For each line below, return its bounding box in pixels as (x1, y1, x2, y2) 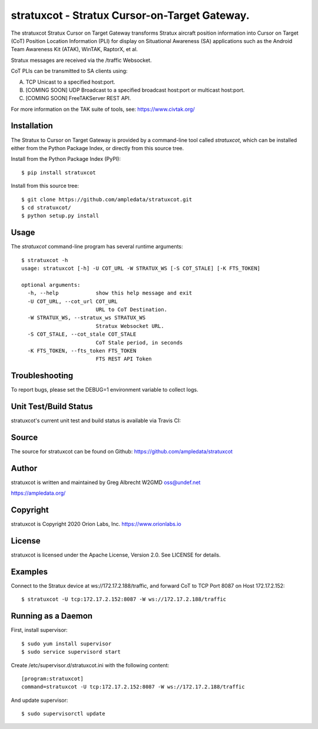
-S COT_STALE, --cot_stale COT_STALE (27, 331, 137, 338)
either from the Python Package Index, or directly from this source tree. (11, 144, 184, 151)
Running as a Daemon (11, 611, 93, 621)
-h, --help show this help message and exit (27, 290, 193, 297)
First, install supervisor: (11, 627, 68, 634)
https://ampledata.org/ (11, 489, 66, 497)
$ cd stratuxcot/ (21, 204, 71, 211)
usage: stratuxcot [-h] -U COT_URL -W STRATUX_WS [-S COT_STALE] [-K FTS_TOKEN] (21, 265, 261, 271)
